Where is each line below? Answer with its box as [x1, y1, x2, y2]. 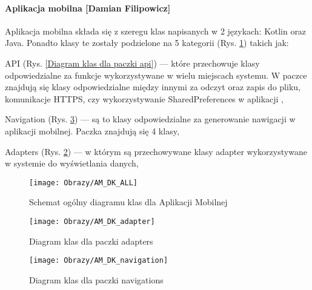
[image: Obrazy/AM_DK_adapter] [29, 217, 155, 226]
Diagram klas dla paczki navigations [29, 273, 164, 286]
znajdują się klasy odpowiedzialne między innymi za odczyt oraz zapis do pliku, [5, 81, 300, 93]
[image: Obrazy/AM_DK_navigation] [29, 256, 168, 265]
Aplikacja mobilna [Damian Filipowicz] [5, 1, 171, 14]
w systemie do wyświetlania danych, [5, 157, 139, 170]
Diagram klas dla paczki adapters [29, 234, 153, 247]
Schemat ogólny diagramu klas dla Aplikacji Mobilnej [29, 196, 228, 208]
